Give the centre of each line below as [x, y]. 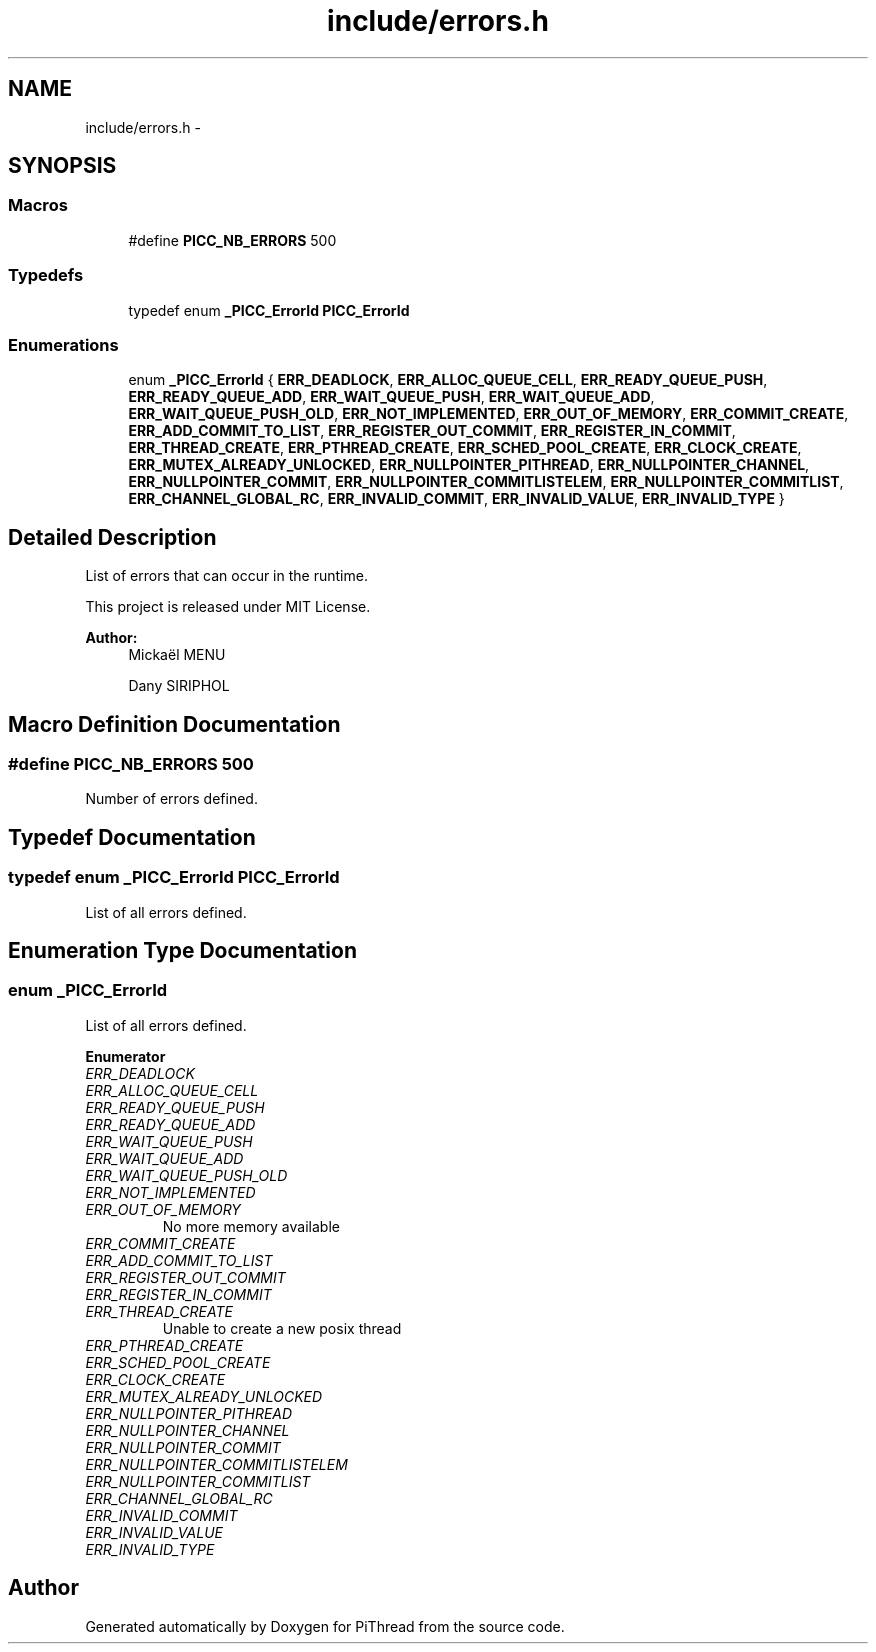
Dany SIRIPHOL [179, 686]
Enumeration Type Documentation [182, 951]
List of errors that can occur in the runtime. [226, 576]
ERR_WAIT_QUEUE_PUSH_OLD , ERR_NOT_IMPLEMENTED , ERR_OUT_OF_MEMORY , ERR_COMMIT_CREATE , [488, 414]
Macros [38, 205]
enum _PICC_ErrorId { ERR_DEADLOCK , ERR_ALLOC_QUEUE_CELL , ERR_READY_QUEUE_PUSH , [448, 380]
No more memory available [251, 1226]
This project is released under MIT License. [228, 607]
